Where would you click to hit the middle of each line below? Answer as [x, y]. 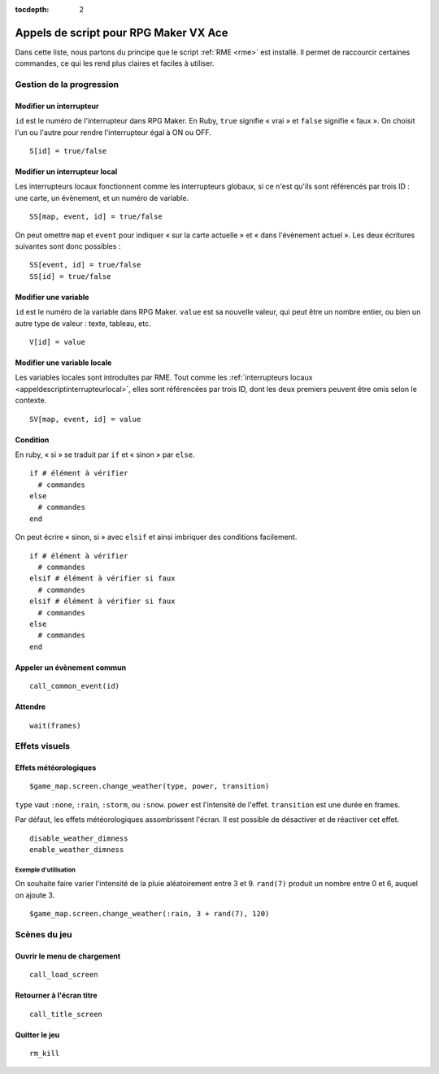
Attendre [30, 707]
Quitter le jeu [37, 1035]
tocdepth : [32, 9]
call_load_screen [64, 975]
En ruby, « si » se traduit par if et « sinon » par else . [105, 454]
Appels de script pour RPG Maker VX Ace [122, 33]
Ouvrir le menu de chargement [68, 956]
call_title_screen [66, 1014]
